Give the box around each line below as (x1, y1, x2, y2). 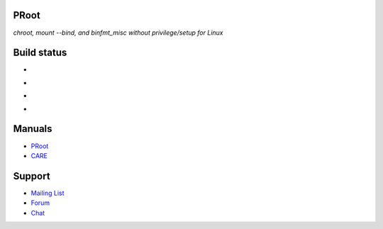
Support (13, 170, 50, 182)
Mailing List (30, 189, 65, 197)
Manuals (13, 123, 52, 135)
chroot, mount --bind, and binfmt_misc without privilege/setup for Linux (13, 28, 223, 37)
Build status (13, 47, 67, 59)
